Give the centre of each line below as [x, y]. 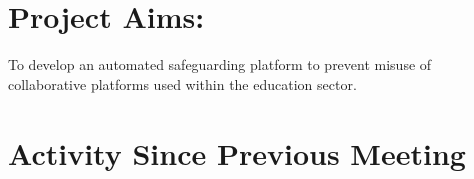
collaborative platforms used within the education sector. [182, 83]
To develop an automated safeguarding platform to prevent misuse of [220, 64]
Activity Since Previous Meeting [237, 152]
